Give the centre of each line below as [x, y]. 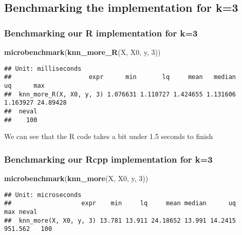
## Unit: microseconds [43, 195]
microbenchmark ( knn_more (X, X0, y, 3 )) [76, 178]
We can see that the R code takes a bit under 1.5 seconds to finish [109, 136]
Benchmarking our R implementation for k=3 [101, 33]
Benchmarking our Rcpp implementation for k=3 [108, 159]
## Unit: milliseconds [43, 68]
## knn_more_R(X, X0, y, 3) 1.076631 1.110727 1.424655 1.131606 [120, 94]
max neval [21, 212]
